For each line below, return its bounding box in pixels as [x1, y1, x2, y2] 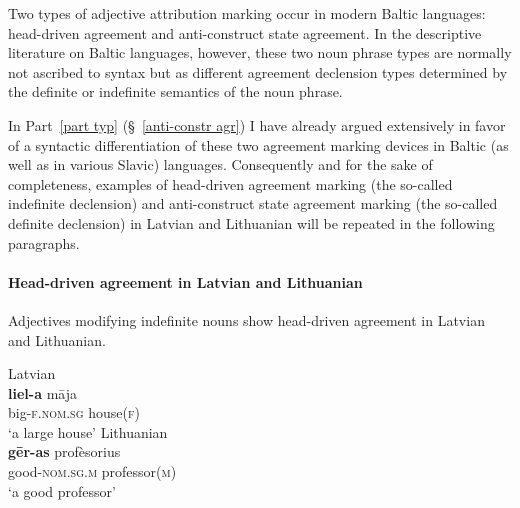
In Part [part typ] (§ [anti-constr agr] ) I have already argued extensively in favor [8, 114, 506, 135]
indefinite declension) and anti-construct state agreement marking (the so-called [8, 193, 498, 214]
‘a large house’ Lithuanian [8, 421, 168, 442]
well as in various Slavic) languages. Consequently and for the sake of [8, 154, 433, 175]
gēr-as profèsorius [8, 441, 121, 462]
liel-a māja [8, 382, 77, 403]
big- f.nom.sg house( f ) [8, 402, 140, 423]
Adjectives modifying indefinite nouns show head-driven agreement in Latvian [8, 309, 485, 330]
